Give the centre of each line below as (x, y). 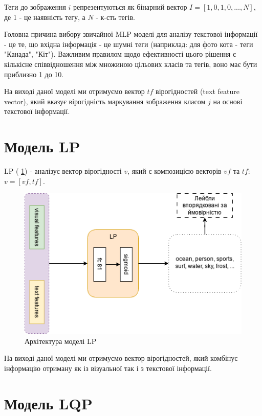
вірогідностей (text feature (198, 91)
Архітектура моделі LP (61, 341)
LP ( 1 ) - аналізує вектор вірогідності (63, 171)
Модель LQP (48, 403)
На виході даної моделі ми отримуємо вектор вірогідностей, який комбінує (121, 358)
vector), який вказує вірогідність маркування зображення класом (105, 101)
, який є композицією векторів (174, 171)
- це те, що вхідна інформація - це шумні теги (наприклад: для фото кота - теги (129, 44)
